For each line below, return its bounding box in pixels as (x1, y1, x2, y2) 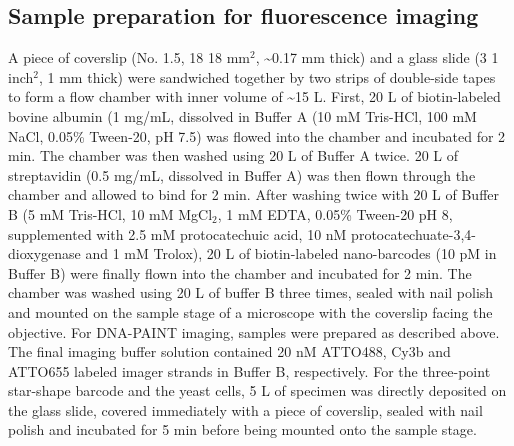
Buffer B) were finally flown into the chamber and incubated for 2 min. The (8, 262, 472, 283)
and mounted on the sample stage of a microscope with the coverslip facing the (8, 301, 493, 322)
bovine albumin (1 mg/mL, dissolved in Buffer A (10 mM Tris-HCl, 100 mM (8, 105, 477, 126)
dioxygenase (8, 243, 81, 264)
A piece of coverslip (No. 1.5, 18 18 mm (8, 47, 250, 68)
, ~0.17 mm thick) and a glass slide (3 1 (255, 47, 499, 68)
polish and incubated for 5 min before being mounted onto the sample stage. (8, 419, 477, 440)
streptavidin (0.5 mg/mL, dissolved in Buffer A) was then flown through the (8, 164, 476, 185)
